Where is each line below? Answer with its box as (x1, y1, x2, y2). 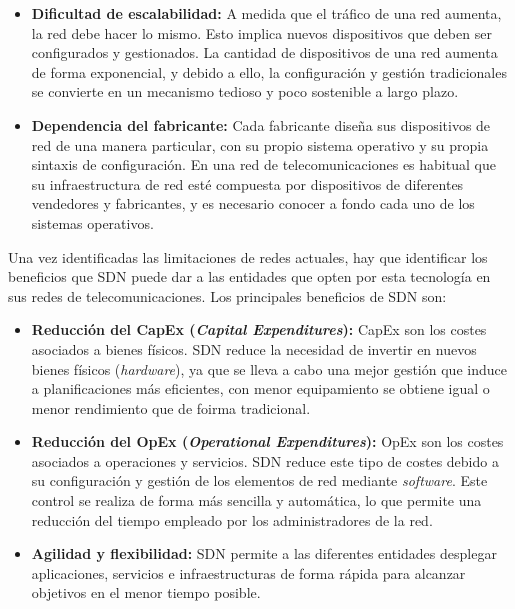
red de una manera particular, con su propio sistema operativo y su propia (31, 134, 489, 155)
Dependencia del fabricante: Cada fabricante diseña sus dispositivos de (31, 114, 491, 135)
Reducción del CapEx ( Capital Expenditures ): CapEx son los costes (31, 319, 487, 340)
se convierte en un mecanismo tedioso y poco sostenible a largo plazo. (31, 81, 459, 102)
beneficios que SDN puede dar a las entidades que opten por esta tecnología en (8, 266, 491, 287)
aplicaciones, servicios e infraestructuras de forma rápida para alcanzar (31, 562, 466, 583)
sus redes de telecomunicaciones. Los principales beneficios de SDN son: (8, 285, 447, 306)
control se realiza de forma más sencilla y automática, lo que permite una (31, 490, 482, 511)
